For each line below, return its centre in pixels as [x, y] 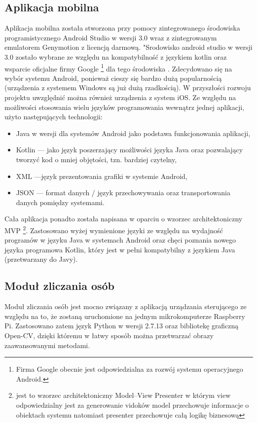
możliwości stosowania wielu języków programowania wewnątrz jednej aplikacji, [125, 107]
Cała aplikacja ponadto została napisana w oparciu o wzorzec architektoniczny [124, 219]
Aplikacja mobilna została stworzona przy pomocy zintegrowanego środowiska [122, 28]
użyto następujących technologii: [54, 117]
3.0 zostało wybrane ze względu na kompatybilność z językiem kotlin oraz [116, 56]
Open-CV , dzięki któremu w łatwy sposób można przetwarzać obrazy [109, 335]
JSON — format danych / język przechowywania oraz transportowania [123, 193]
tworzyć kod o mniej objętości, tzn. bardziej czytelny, [96, 159]
